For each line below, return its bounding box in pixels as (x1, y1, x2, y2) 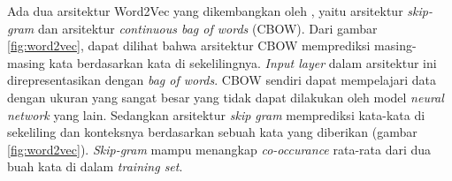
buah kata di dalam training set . (7, 157, 183, 176)
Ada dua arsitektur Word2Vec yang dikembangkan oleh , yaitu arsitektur (7, 2, 403, 19)
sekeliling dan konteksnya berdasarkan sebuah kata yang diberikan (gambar (7, 123, 418, 141)
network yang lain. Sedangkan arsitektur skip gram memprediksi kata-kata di (7, 105, 425, 124)
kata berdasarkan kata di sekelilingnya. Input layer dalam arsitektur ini (49, 53, 437, 72)
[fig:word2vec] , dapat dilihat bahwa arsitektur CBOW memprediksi (7, 36, 371, 55)
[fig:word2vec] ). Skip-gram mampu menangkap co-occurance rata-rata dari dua (7, 140, 432, 158)
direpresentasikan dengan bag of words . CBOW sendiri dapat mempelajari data (7, 71, 437, 89)
